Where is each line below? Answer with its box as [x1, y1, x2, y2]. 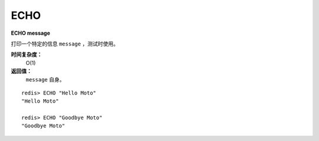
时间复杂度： [11, 51, 43, 58]
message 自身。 [25, 76, 65, 83]
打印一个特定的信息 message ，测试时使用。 [11, 40, 119, 47]
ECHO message [11, 29, 50, 37]
